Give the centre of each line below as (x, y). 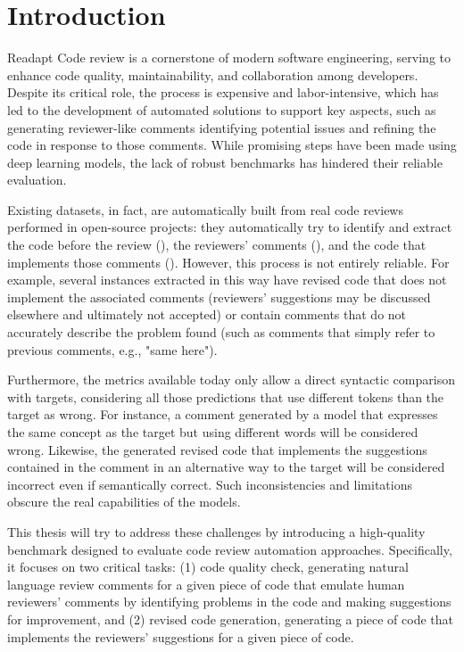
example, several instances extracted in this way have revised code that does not (227, 280)
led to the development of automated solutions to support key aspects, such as (222, 109)
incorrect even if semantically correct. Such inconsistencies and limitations (210, 484)
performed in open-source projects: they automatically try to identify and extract (230, 227)
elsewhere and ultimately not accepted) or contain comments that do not (207, 314)
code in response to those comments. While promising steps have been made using (232, 145)
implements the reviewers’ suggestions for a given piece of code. (181, 636)
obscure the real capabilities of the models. (124, 502)
